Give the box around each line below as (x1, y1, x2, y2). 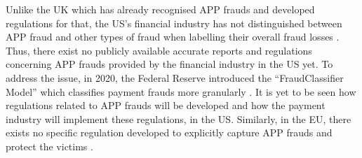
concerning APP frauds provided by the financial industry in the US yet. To (6, 57, 333, 71)
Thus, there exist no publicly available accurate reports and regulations (6, 43, 312, 57)
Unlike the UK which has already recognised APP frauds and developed (6, 2, 315, 16)
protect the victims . (6, 138, 93, 153)
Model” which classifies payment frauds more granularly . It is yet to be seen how (6, 84, 356, 99)
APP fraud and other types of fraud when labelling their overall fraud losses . (6, 29, 340, 44)
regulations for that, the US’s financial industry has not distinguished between (6, 15, 342, 30)
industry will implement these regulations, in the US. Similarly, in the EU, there (6, 111, 351, 126)
